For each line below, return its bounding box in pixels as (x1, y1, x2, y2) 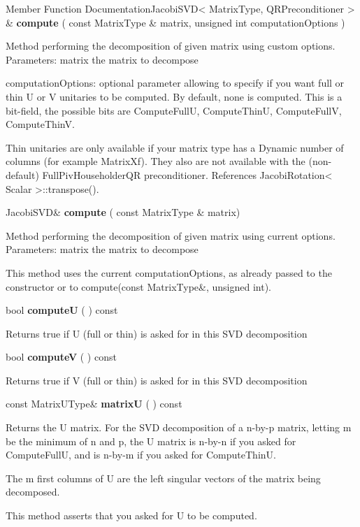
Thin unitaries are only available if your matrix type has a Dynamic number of (6, 140, 344, 154)
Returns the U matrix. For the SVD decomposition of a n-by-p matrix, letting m (6, 420, 352, 435)
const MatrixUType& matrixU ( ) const (6, 396, 182, 411)
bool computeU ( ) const (6, 303, 118, 317)
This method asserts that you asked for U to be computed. (6, 508, 257, 523)
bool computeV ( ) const (6, 349, 117, 364)
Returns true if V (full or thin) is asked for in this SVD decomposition (6, 373, 308, 387)
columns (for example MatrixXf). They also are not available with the (6, 154, 305, 168)
